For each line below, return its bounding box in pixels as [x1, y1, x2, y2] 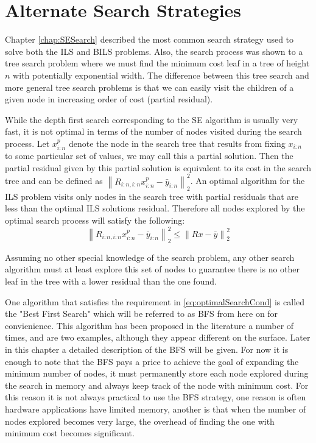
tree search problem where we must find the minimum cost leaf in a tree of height [5, 57, 310, 69]
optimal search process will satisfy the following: [5, 213, 185, 226]
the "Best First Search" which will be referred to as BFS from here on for [5, 307, 278, 320]
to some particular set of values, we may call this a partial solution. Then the [5, 149, 293, 162]
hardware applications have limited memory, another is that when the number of [5, 402, 306, 415]
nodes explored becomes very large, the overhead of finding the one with [5, 414, 275, 427]
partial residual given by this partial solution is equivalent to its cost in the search [5, 161, 312, 174]
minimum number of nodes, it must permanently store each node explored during [5, 367, 309, 380]
